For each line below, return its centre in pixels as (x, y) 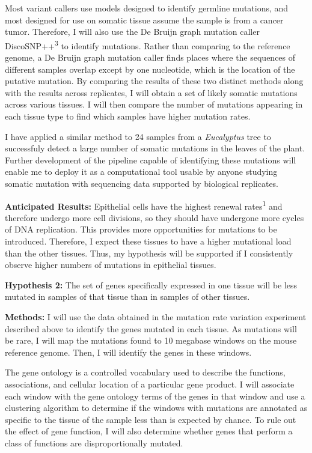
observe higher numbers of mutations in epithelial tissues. (111, 265)
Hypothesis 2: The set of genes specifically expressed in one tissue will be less (151, 284)
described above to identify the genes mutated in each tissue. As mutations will (151, 328)
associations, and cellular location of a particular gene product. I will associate (150, 384)
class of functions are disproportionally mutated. (94, 442)
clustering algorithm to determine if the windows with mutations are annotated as (156, 408)
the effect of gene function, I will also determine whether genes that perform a (149, 431)
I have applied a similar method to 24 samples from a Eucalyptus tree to (138, 136)
